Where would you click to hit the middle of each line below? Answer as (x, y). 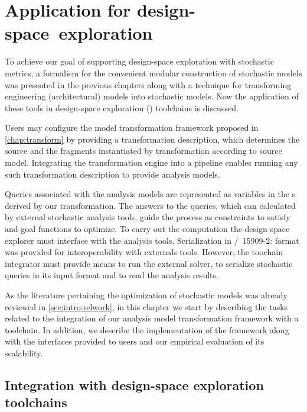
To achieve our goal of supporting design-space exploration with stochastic (139, 61)
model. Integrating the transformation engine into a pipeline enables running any (151, 162)
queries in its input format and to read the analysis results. (112, 275)
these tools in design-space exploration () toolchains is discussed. (122, 107)
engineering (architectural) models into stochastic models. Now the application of (152, 96)
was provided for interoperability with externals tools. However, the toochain (144, 252)
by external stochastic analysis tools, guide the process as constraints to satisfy (148, 217)
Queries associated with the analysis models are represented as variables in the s (150, 194)
